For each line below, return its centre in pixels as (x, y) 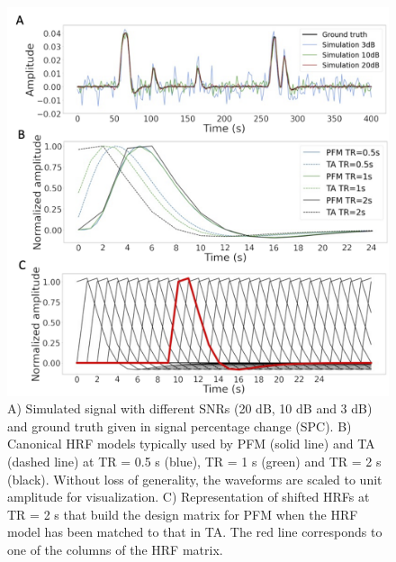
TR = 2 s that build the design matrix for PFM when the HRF (183, 514)
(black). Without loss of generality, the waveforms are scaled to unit (195, 479)
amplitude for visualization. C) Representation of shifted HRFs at (189, 497)
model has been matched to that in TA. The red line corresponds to (195, 532)
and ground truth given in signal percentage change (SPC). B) (180, 426)
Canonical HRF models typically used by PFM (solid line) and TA (191, 444)
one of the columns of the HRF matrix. (115, 549)
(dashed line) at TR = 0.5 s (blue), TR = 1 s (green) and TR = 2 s (194, 461)
